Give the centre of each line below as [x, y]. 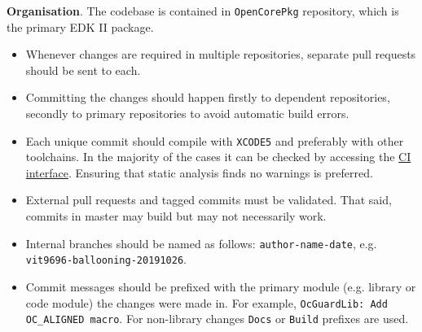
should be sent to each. [83, 70]
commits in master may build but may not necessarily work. [176, 216]
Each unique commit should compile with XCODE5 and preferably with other [215, 140]
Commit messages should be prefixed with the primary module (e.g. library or [221, 286]
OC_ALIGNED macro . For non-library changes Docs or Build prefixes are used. [217, 319]
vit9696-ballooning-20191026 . [106, 259]
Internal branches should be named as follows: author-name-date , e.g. [201, 243]
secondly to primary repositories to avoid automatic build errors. [187, 114]
